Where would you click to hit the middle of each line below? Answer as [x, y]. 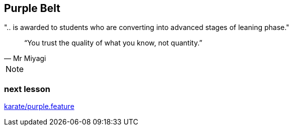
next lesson [27, 89]
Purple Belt [32, 8]
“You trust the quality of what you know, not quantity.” [113, 43]
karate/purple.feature [39, 106]
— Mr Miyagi [25, 58]
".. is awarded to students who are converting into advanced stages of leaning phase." [147, 27]
